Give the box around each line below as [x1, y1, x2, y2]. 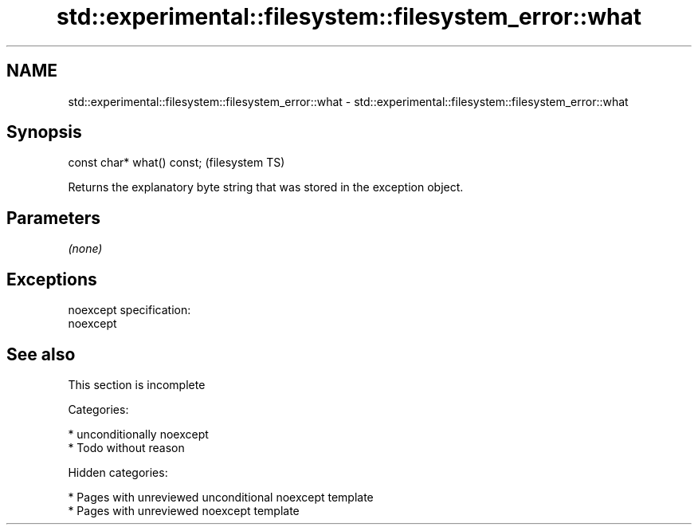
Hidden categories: [68, 465, 168, 479]
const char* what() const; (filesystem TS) [68, 155, 285, 170]
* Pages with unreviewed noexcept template [68, 503, 300, 517]
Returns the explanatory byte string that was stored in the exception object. [68, 180, 464, 195]
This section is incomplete [68, 377, 206, 391]
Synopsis [6, 122, 82, 143]
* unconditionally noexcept [68, 427, 209, 441]
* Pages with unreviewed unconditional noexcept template [68, 490, 374, 504]
